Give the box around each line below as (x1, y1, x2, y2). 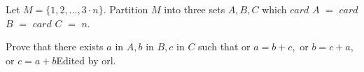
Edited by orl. (56, 52, 116, 67)
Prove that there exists (6, 39, 104, 54)
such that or (198, 39, 251, 54)
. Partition (103, 2, 148, 16)
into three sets (164, 2, 225, 16)
